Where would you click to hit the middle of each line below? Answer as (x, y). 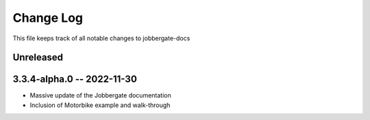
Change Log (48, 18)
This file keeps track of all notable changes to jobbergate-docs (101, 38)
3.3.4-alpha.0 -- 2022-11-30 (75, 79)
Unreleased (38, 58)
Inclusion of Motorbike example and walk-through (100, 105)
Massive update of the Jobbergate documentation (100, 95)
